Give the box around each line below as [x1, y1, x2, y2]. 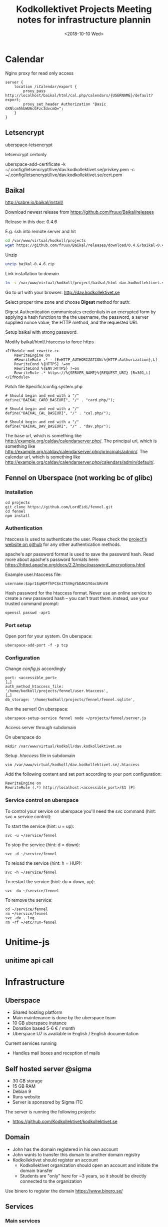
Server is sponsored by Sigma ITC [12, 1099, 83, 1105]
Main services [5, 1217, 40, 1224]
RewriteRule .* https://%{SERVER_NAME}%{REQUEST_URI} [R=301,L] [14, 370, 151, 375]
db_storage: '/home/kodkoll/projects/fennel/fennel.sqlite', [5, 697, 135, 703]
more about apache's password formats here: [5, 556, 99, 562]
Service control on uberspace [5, 797, 79, 804]
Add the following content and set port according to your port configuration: [5, 771, 162, 777]
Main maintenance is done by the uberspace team [12, 1015, 116, 1021]
